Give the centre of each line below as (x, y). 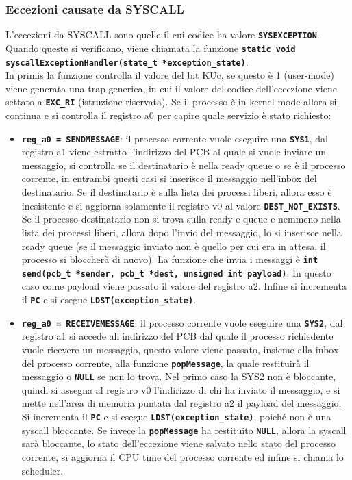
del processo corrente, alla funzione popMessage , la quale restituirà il (165, 363)
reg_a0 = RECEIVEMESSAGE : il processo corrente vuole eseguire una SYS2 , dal (182, 322)
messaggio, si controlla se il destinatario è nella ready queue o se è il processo (184, 165)
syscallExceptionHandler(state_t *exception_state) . (127, 61)
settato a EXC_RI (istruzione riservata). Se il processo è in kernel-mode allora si (171, 102)
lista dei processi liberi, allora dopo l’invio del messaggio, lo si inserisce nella (181, 232)
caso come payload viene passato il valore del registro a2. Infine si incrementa (184, 286)
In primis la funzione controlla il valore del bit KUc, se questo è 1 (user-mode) (170, 75)
